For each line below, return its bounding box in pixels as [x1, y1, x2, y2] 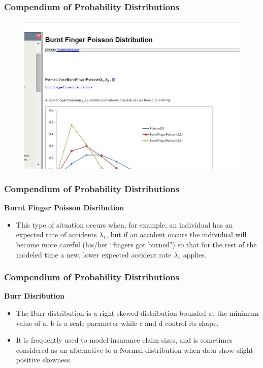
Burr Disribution [4, 290, 64, 301]
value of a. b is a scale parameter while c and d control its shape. [16, 317, 219, 328]
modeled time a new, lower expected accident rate [16, 249, 172, 260]
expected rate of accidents [16, 229, 97, 240]
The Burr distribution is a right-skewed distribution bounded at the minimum [16, 307, 259, 318]
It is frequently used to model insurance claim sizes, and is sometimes [16, 335, 233, 345]
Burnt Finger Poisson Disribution [4, 202, 124, 213]
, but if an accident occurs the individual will [106, 229, 247, 240]
